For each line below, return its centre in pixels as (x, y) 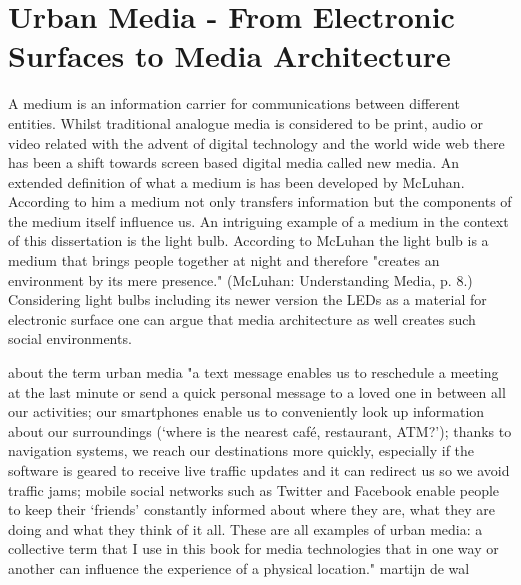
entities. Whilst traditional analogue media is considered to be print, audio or (245, 122)
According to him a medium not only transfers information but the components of (260, 201)
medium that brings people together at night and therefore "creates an (224, 260)
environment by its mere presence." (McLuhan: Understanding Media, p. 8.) (240, 279)
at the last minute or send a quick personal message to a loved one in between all (257, 391)
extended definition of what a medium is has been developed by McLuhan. (236, 181)
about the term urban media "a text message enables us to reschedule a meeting (253, 372)
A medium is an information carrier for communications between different (234, 103)
